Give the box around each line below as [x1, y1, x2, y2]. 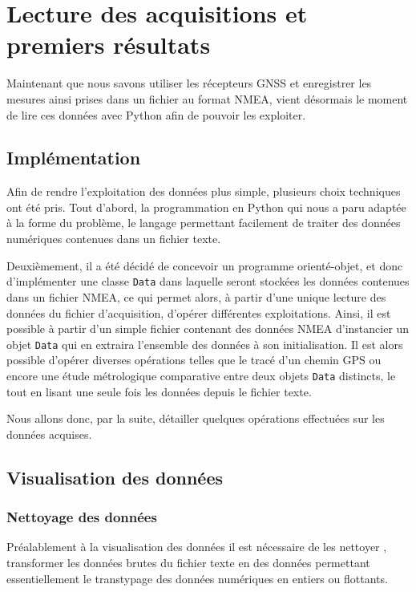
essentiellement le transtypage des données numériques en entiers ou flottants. [6, 570, 388, 586]
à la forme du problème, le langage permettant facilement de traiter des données [6, 214, 401, 231]
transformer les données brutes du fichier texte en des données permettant [6, 553, 370, 570]
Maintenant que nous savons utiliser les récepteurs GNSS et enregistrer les [6, 75, 372, 91]
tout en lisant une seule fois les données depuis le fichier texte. [6, 383, 312, 399]
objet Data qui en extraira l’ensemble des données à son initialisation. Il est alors [6, 335, 403, 352]
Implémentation [6, 145, 141, 170]
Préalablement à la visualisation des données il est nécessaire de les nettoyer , [6, 538, 387, 555]
